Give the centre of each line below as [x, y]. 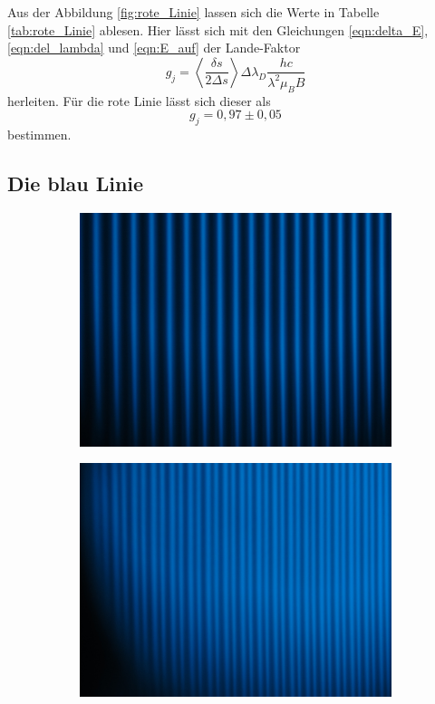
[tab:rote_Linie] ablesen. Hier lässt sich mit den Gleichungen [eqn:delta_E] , [218, 29]
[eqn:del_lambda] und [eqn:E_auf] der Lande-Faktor [154, 48]
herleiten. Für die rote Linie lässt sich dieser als [139, 100]
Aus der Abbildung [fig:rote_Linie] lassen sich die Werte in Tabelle [193, 12]
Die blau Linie [76, 183]
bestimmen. [39, 134]
